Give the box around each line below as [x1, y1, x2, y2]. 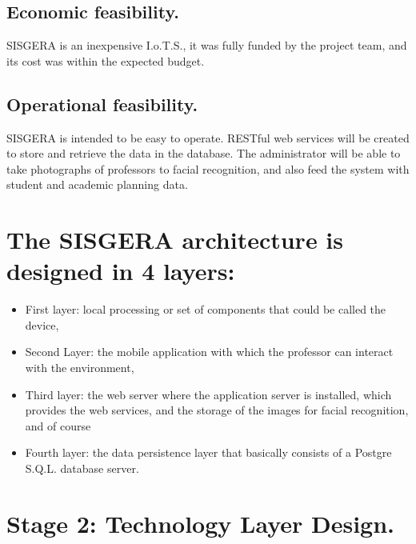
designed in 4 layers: [6, 254, 235, 287]
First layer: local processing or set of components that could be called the [25, 301, 386, 318]
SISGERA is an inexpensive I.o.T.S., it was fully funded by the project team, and [6, 37, 407, 54]
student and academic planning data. [6, 176, 188, 193]
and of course [25, 417, 91, 434]
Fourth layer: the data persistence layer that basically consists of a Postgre [25, 444, 392, 461]
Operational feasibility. [6, 91, 198, 116]
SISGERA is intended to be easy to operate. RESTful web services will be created [6, 129, 410, 146]
